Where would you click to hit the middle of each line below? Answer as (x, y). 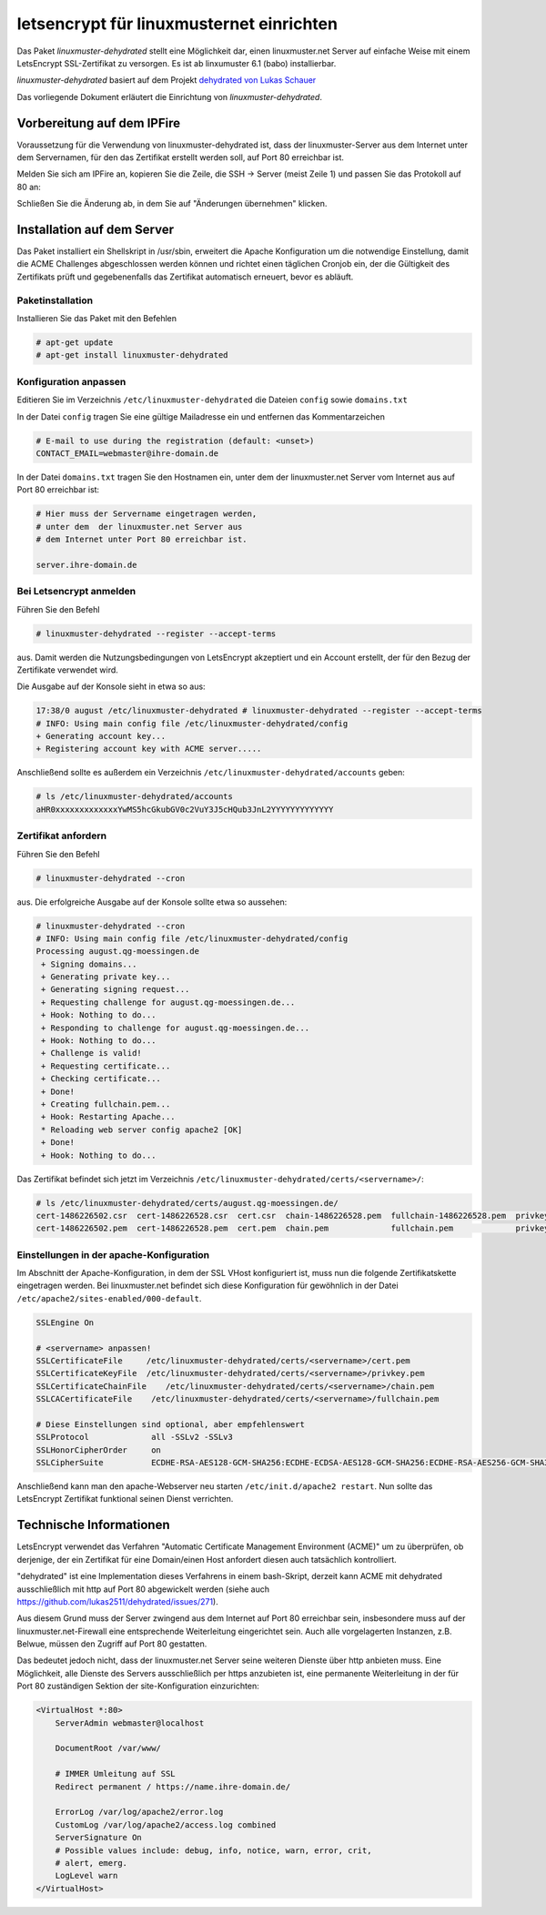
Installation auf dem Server (96, 229)
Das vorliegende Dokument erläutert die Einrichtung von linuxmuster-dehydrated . (170, 96)
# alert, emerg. (91, 1863)
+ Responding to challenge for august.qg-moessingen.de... (176, 1028)
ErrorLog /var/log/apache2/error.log (139, 1812)
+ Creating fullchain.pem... (106, 1104)
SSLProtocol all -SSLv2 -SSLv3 (135, 1437)
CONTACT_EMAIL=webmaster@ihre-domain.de (127, 453)
